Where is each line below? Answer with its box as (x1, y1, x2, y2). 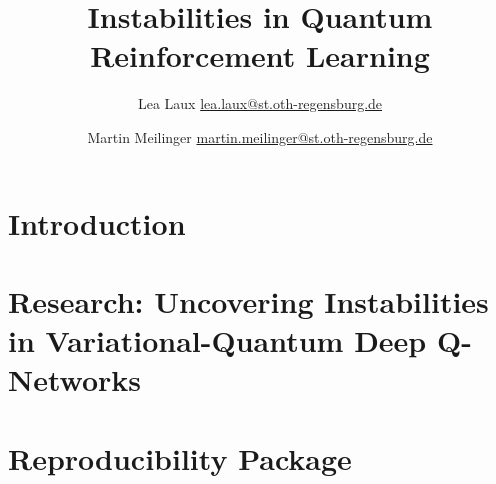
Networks (8, 359, 142, 400)
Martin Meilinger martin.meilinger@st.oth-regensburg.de (87, 126, 433, 147)
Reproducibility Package (8, 437, 352, 478)
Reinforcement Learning (90, 35, 430, 76)
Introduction (8, 202, 186, 243)
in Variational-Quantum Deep (8, 320, 427, 361)
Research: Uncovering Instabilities (8, 280, 489, 321)
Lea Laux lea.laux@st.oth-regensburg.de (137, 93, 383, 114)
